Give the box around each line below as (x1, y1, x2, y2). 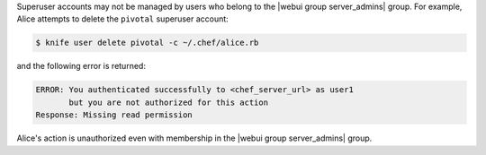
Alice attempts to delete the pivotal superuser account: (16, 13, 229, 24)
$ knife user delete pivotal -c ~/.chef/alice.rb (35, 38, 259, 48)
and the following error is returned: (16, 61, 146, 72)
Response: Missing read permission (35, 110, 193, 120)
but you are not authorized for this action (68, 97, 269, 108)
